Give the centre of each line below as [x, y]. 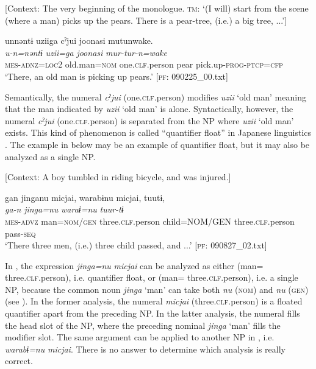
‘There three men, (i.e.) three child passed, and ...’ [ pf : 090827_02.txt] [136, 245]
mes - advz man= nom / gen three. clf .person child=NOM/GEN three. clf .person [150, 221]
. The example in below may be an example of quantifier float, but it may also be [157, 144]
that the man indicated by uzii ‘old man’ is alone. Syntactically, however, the [149, 109]
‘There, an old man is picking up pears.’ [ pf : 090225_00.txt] [117, 76]
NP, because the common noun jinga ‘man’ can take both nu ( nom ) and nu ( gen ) [157, 289]
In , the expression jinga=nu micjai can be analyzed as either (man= [134, 265]
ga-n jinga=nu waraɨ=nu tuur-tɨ [64, 209]
